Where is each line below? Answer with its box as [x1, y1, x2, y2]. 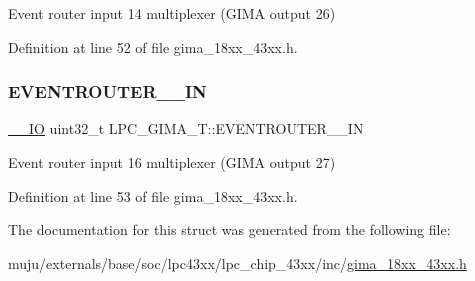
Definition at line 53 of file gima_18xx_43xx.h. [8, 185, 298, 206]
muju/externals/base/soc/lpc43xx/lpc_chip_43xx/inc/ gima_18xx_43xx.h [8, 252, 467, 273]
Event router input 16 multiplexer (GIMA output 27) [8, 152, 336, 172]
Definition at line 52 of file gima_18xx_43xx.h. [8, 36, 298, 57]
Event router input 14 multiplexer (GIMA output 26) [8, 3, 336, 23]
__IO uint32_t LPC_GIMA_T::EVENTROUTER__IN [8, 118, 364, 139]
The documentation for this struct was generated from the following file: [8, 219, 451, 240]
